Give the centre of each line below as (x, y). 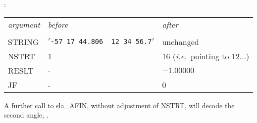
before (58, 24)
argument (24, 24)
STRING (24, 41)
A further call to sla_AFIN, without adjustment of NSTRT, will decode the (119, 105)
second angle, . (26, 115)
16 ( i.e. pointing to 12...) (206, 56)
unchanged (180, 41)
